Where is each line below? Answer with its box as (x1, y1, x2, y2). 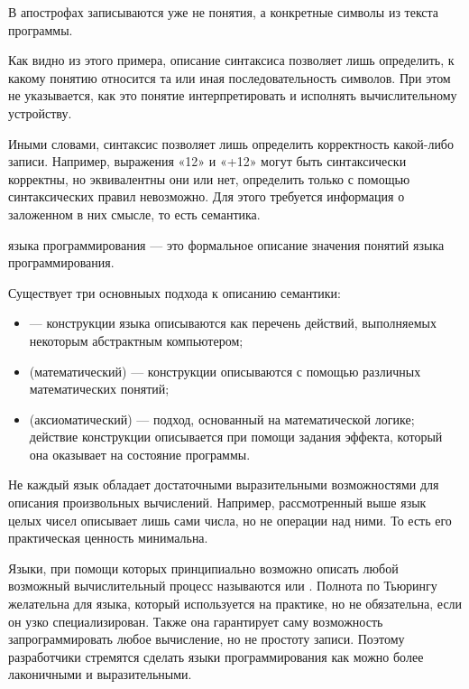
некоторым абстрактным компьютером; (29, 331, 244, 349)
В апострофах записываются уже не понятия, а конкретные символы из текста (8, 3, 439, 21)
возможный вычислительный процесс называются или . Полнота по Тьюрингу (8, 576, 437, 595)
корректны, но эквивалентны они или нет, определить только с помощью (8, 169, 410, 188)
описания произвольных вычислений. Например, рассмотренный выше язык (8, 493, 427, 512)
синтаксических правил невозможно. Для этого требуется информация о (8, 187, 405, 206)
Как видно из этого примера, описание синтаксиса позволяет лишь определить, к (8, 51, 455, 70)
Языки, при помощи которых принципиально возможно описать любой (8, 558, 399, 577)
